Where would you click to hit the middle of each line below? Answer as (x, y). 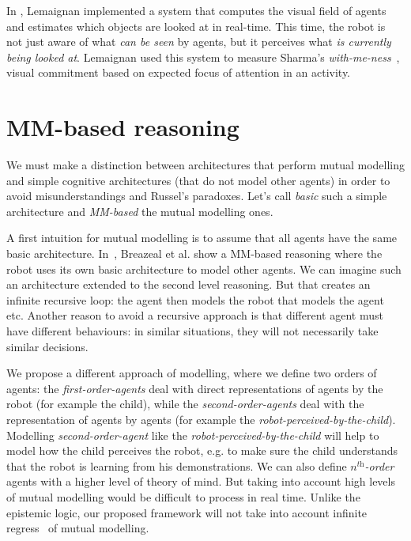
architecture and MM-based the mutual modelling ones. (140, 211)
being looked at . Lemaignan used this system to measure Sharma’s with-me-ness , (203, 57)
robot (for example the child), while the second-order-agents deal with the (185, 404)
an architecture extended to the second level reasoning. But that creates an (189, 284)
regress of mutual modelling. (78, 528)
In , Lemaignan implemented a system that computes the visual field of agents (196, 10)
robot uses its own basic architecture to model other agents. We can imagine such (204, 269)
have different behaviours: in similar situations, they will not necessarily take (192, 331)
